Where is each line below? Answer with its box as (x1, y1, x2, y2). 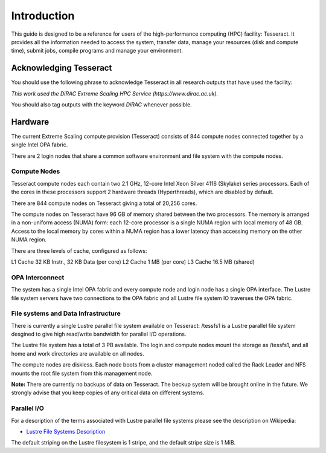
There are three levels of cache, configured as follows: (11, 247, 147, 254)
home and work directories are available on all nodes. (11, 350, 144, 357)
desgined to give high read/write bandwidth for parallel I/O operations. (11, 330, 187, 338)
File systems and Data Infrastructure (11, 309, 121, 318)
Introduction (11, 9, 75, 22)
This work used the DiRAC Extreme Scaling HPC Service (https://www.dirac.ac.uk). (11, 90, 219, 97)
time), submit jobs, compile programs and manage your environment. (11, 47, 184, 54)
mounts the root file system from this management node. (11, 370, 153, 377)
